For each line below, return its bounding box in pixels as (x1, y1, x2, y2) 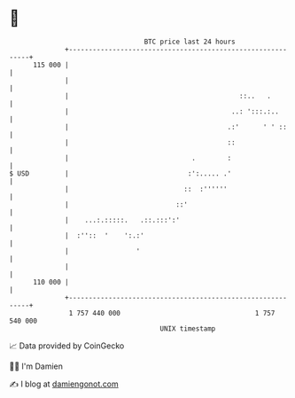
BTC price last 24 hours (144, 37, 237, 46)
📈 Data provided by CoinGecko (9, 340, 125, 351)
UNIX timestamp (159, 324, 216, 333)
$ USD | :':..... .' (9, 168, 232, 178)
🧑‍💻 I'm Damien (9, 361, 64, 371)
